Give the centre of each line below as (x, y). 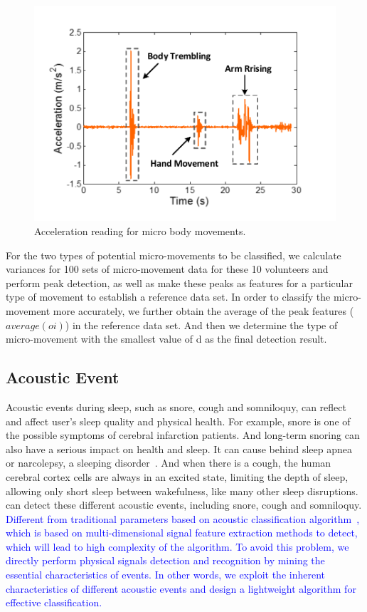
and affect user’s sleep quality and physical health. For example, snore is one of (178, 421)
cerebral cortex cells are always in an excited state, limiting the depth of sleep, (177, 476)
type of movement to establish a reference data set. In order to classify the (168, 297)
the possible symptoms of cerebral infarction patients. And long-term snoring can (183, 435)
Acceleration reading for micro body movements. (140, 230)
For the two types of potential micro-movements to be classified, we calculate (174, 255)
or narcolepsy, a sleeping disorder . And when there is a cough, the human (169, 463)
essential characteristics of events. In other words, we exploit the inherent (165, 575)
